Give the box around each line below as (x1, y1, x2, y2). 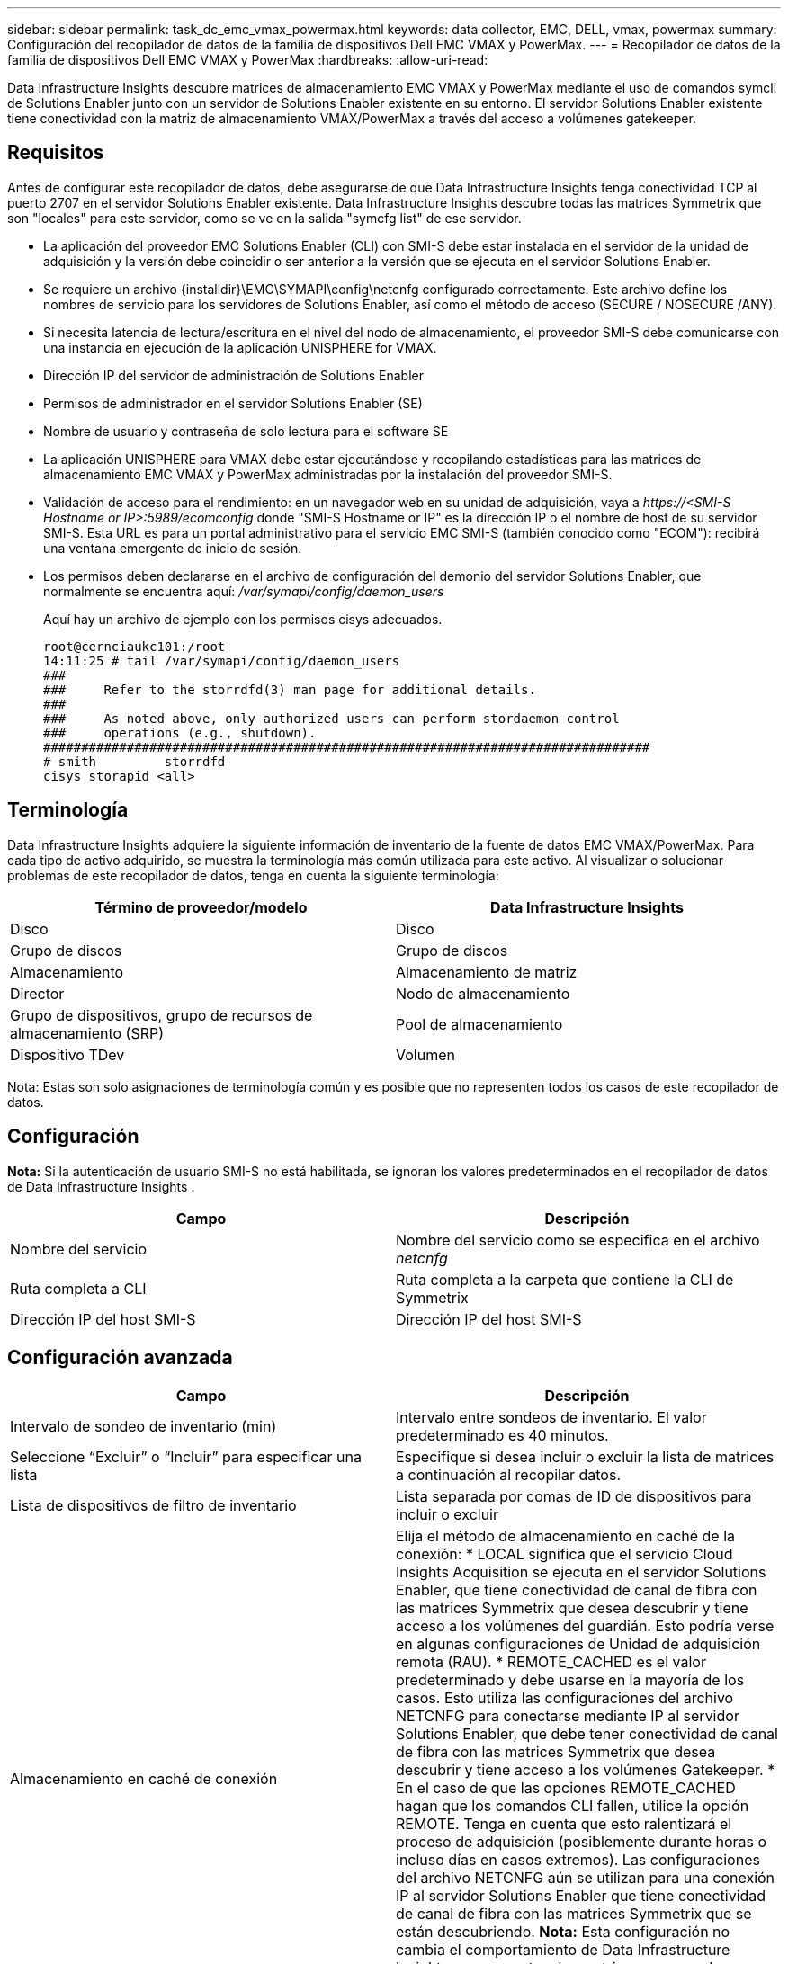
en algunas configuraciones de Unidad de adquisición (396, 1635, 761, 1654)
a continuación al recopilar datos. (396, 1466, 621, 1485)
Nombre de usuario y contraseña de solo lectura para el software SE (43, 423, 449, 439)
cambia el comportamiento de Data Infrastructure (396, 1941, 730, 1960)
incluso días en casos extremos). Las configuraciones (396, 1851, 760, 1870)
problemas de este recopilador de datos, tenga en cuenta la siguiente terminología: (7, 867, 499, 883)
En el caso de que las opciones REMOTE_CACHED (396, 1779, 736, 1798)
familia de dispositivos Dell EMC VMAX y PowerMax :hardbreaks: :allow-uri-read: (7, 52, 488, 67)
